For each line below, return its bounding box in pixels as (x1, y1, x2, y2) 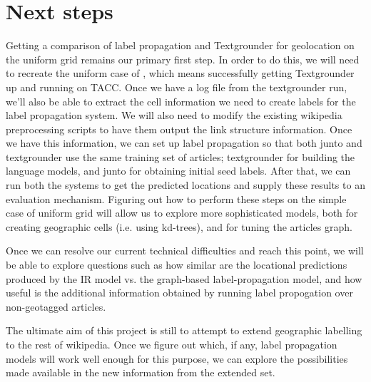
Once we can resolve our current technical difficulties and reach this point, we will (6, 243, 364, 258)
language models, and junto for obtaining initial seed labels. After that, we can (6, 163, 351, 178)
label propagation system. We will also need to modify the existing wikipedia (6, 108, 342, 123)
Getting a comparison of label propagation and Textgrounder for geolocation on (6, 38, 355, 53)
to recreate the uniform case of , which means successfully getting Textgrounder (6, 66, 355, 81)
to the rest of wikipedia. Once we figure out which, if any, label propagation (6, 337, 337, 351)
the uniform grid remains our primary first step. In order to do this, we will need (6, 51, 360, 66)
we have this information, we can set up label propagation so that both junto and (6, 135, 362, 150)
